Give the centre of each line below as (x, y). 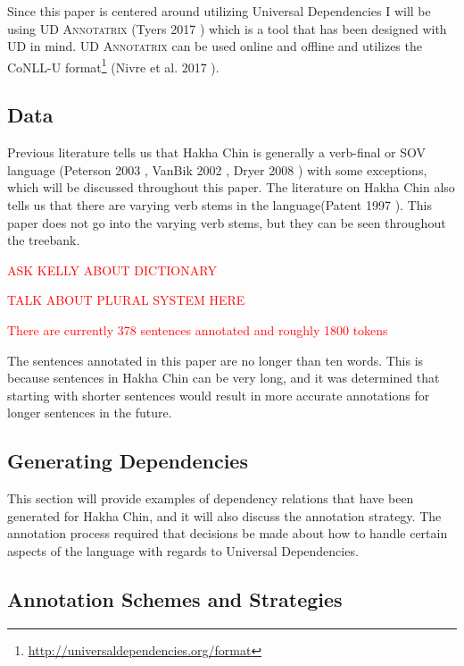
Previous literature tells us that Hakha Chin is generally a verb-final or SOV (216, 152)
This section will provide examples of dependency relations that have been (211, 498)
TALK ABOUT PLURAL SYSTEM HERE (126, 300)
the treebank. (44, 240)
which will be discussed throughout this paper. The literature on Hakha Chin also (231, 187)
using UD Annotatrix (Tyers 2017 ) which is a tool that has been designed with (227, 28)
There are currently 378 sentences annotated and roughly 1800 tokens (198, 329)
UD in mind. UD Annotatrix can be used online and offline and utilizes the (215, 46)
